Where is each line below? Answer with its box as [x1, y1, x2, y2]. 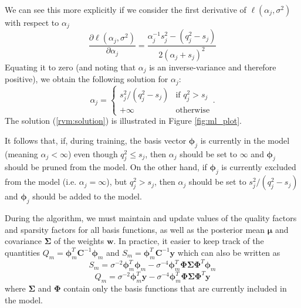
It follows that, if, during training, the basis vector [5, 134, 187, 146]
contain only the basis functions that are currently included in [63, 282, 287, 295]
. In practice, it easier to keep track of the [113, 235, 264, 247]
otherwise [175, 106, 210, 115]
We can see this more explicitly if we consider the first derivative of [5, 4, 246, 15]
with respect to [5, 16, 59, 28]
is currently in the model [200, 134, 290, 146]
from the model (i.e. [5, 175, 77, 188]
